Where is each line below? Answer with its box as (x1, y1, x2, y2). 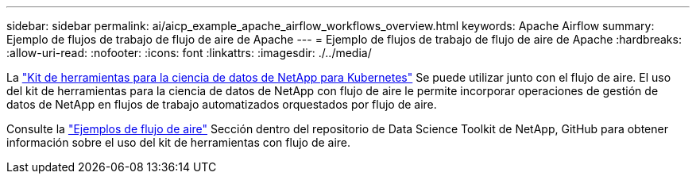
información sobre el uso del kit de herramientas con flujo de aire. (6, 136, 351, 149)
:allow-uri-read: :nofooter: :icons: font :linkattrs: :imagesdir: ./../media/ (6, 46, 372, 59)
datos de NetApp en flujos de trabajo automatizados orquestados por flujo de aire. (6, 98, 437, 111)
